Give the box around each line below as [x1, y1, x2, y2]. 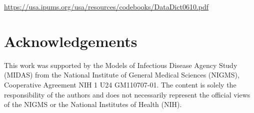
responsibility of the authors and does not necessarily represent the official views [4, 89, 250, 99]
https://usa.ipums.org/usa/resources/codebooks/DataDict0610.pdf [4, 1, 209, 11]
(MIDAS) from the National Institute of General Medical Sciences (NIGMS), [4, 69, 239, 80]
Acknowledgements [4, 30, 137, 51]
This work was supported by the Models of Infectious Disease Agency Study [4, 59, 237, 70]
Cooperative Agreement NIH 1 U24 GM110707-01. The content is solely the [4, 79, 236, 89]
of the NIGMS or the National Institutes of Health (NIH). [4, 99, 182, 109]
